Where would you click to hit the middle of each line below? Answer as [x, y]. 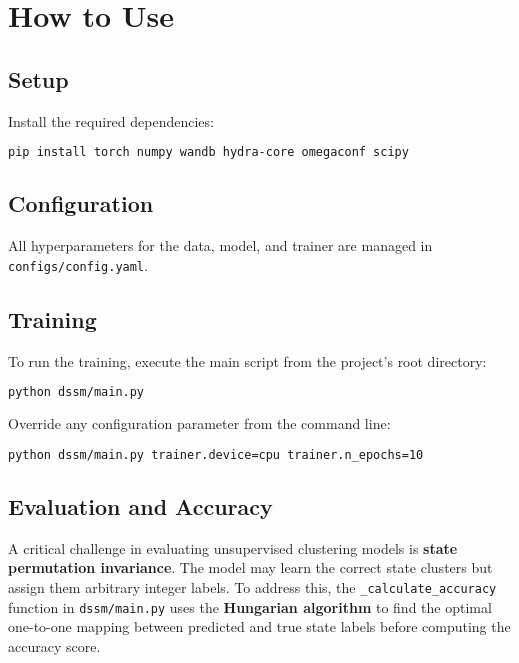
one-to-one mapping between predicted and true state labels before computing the [259, 626]
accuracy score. [54, 645]
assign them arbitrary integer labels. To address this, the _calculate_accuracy [252, 587]
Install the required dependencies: [111, 120]
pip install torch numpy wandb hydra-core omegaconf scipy [208, 152]
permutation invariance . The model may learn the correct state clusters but [250, 567]
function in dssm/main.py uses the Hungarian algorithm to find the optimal [250, 606]
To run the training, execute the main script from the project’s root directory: [247, 360]
